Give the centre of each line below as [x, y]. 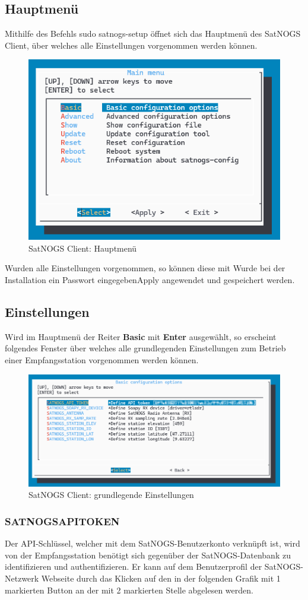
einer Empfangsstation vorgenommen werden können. [102, 360]
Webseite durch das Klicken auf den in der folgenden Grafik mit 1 [161, 578]
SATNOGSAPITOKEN [62, 521]
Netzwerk [22, 578]
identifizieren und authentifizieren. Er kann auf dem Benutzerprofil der [134, 566]
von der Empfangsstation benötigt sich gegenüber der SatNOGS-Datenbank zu [148, 555]
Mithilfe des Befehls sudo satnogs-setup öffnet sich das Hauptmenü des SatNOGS [153, 34]
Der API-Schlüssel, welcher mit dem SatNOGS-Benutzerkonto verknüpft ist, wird [153, 543]
